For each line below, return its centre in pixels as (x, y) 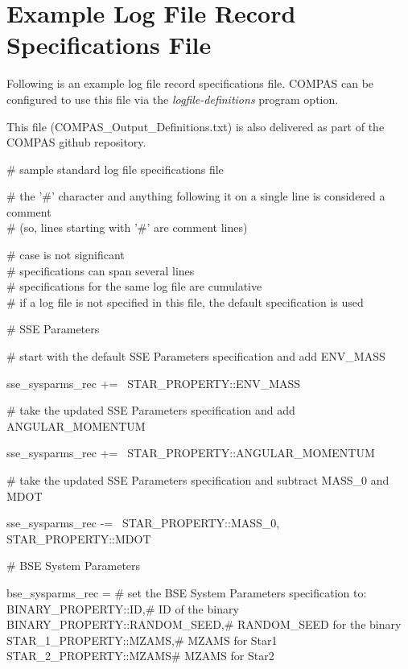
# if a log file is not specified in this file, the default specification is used (185, 301)
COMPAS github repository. (76, 142)
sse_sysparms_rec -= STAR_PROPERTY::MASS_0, (143, 523)
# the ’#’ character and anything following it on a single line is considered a (196, 196)
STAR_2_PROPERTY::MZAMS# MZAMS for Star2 (140, 656)
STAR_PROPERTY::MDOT (79, 538)
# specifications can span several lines (101, 270)
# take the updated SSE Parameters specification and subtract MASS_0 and (198, 480)
